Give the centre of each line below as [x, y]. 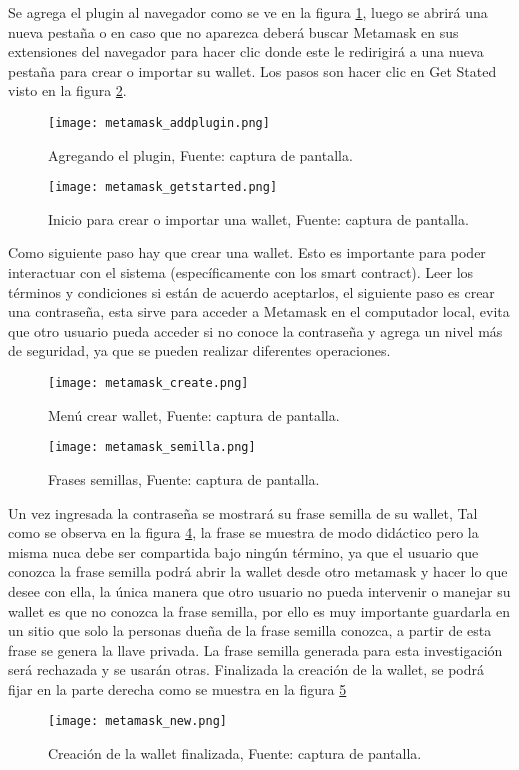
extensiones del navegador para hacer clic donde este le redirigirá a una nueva [246, 51]
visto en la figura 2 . [67, 90]
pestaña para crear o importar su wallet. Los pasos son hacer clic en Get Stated [252, 70]
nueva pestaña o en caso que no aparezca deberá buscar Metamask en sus [233, 31]
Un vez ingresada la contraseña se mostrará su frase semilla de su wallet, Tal [243, 512]
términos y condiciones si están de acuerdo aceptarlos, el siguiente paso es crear [251, 291]
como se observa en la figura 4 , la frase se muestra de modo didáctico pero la [243, 532]
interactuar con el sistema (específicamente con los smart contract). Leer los [241, 272]
